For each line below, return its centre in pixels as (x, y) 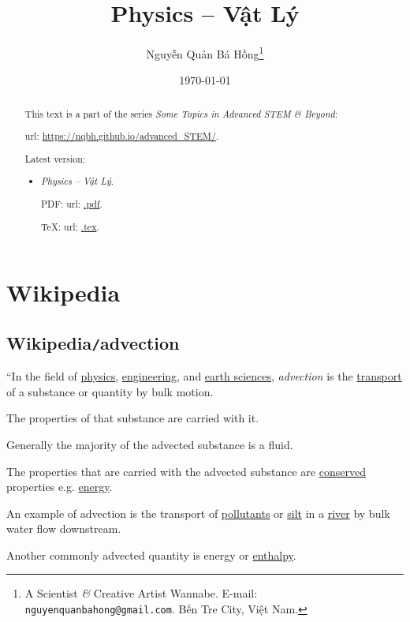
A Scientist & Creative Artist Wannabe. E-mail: (141, 593)
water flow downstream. (64, 528)
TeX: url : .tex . (70, 226)
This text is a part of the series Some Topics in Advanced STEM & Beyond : (181, 113)
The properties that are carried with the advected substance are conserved (186, 471)
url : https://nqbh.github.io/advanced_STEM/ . (122, 136)
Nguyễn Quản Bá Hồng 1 (205, 52)
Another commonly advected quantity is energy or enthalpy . (151, 555)
